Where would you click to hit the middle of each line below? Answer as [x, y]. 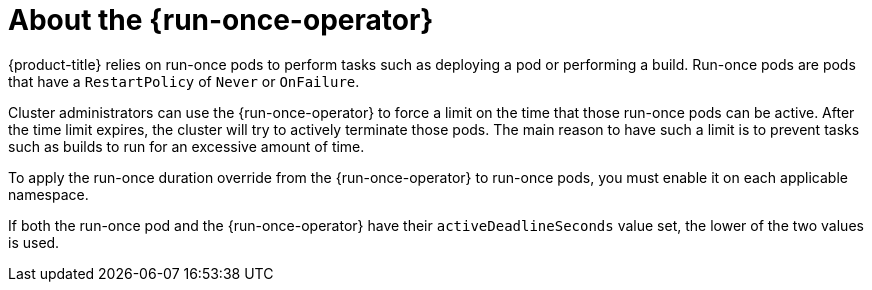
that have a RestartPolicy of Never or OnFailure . [184, 81]
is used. [34, 242]
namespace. [48, 194]
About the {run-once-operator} [221, 20]
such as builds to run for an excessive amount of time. [186, 146]
